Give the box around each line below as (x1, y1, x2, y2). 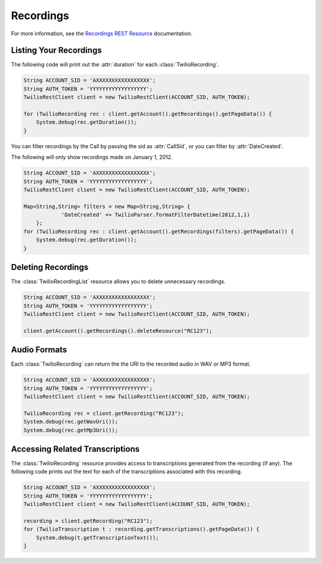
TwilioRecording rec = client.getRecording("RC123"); (23, 410, 184, 416)
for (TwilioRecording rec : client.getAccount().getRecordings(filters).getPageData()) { (23, 228, 295, 235)
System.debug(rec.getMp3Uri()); (23, 427, 119, 433)
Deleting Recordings (11, 262, 89, 272)
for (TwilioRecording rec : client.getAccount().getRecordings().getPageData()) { (23, 111, 273, 117)
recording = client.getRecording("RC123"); (23, 517, 153, 524)
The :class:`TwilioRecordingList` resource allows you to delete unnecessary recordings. (11, 278, 226, 285)
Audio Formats (11, 345, 67, 355)
